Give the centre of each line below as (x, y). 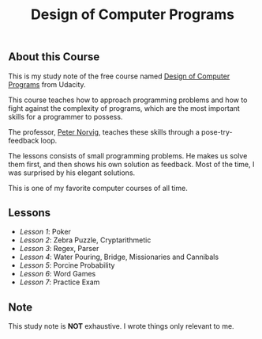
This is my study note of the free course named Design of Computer (119, 76)
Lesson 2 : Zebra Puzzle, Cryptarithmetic (85, 240)
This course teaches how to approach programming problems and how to (128, 100)
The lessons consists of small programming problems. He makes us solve (128, 155)
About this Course (54, 57)
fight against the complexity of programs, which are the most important (124, 108)
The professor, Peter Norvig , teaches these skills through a (104, 131)
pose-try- (217, 131)
